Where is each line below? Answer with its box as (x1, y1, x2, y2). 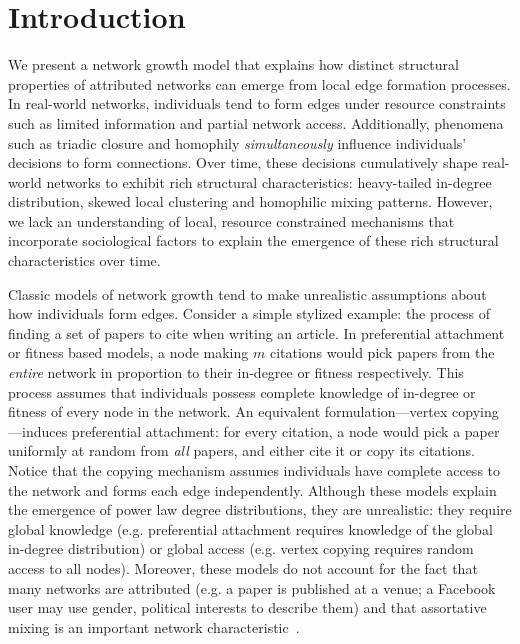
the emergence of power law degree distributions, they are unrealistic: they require (8, 499, 512, 520)
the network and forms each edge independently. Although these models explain (8, 479, 497, 500)
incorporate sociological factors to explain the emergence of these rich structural (8, 230, 499, 251)
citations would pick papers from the (269, 342, 495, 363)
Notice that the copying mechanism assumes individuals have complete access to (8, 460, 501, 480)
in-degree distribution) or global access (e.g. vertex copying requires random (8, 538, 474, 559)
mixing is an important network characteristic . (8, 616, 300, 637)
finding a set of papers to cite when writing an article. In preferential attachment (8, 322, 505, 343)
